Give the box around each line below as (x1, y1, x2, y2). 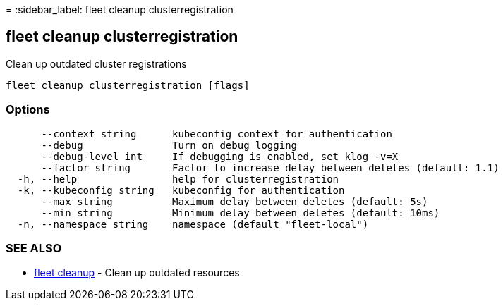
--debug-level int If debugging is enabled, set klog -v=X (41, 150, 399, 162)
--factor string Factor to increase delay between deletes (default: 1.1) (41, 161, 499, 173)
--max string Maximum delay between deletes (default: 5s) (41, 195, 428, 207)
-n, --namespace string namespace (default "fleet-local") (17, 218, 369, 230)
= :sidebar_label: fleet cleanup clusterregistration (6, 4, 234, 16)
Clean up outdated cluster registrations (6, 57, 187, 70)
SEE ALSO (6, 240, 62, 255)
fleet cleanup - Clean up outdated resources (34, 267, 240, 279)
